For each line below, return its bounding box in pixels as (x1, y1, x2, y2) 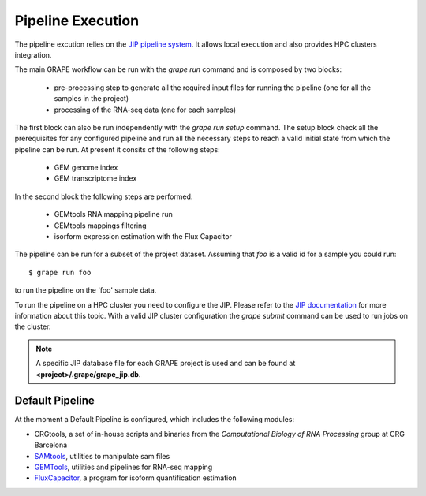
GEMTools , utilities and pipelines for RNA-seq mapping (34, 462, 213, 472)
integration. (14, 50, 52, 59)
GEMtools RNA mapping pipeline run (54, 210, 173, 219)
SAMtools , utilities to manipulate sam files (34, 451, 170, 461)
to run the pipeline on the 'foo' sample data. (14, 285, 157, 295)
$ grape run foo (28, 268, 92, 277)
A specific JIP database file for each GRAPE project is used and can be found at (35, 359, 296, 368)
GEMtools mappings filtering (54, 221, 147, 230)
